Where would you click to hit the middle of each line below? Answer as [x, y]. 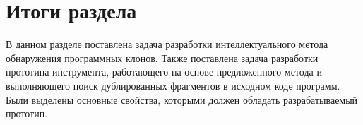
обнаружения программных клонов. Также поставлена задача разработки [162, 58]
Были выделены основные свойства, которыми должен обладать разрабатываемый [182, 99]
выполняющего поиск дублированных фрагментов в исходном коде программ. [173, 85]
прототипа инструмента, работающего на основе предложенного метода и [164, 72]
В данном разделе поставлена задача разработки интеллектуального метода [167, 44]
